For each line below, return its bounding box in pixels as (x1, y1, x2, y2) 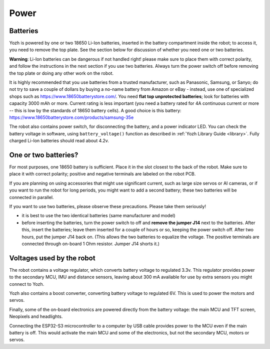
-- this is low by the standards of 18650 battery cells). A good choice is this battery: (9, 107, 181, 113)
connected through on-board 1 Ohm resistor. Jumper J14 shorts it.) (21, 241, 160, 247)
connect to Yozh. (9, 281, 44, 287)
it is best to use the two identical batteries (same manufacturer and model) (21, 213, 175, 219)
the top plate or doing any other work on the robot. (9, 70, 114, 76)
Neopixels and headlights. (9, 313, 63, 319)
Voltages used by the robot (9, 254, 95, 262)
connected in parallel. (9, 194, 54, 200)
